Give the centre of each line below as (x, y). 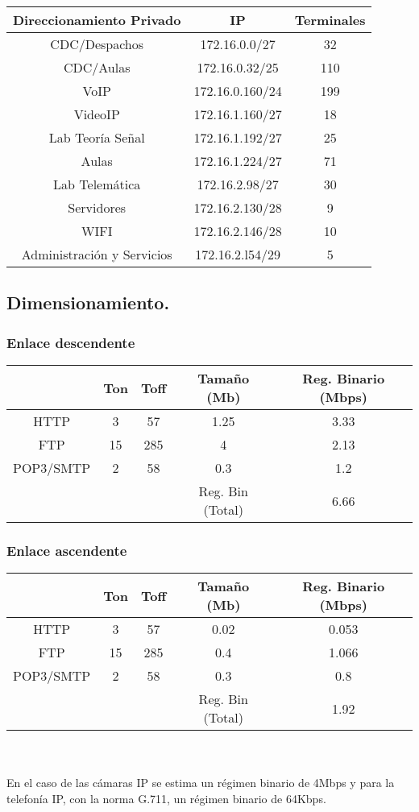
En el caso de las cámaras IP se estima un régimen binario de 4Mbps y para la (201, 783)
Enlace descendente (71, 342)
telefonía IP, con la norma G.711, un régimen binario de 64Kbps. (166, 798)
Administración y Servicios (97, 254)
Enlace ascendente (67, 550)
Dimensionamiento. (88, 302)
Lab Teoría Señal (97, 137)
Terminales (330, 20)
